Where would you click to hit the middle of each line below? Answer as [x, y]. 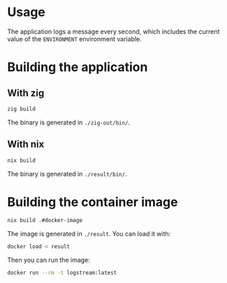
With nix [26, 144]
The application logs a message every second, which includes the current [113, 31]
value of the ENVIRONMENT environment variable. [74, 38]
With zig [26, 93]
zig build [22, 109]
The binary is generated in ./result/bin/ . [67, 174]
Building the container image [93, 202]
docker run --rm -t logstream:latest [62, 273]
